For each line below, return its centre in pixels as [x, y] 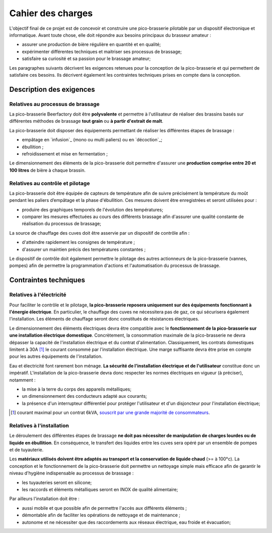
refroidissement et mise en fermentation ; [65, 154]
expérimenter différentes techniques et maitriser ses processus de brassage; [102, 51]
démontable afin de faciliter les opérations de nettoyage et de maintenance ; [101, 515]
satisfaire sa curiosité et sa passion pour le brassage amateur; [86, 59]
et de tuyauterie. [26, 450]
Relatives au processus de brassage [55, 104]
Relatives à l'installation [39, 425]
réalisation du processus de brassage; [62, 224]
